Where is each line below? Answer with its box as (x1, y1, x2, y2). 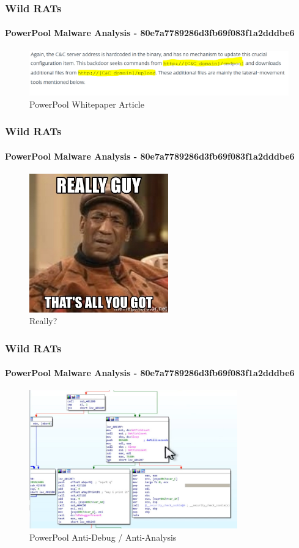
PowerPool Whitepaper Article (29, 97, 144, 110)
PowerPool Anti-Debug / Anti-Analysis (29, 531, 177, 544)
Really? (29, 314, 57, 327)
